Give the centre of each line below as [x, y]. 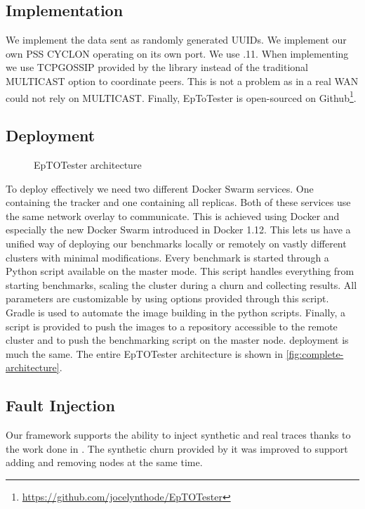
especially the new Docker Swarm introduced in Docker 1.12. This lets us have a [178, 230]
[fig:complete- [315, 353]
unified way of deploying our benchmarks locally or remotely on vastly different [176, 243]
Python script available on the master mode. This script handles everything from [180, 271]
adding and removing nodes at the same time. [104, 462]
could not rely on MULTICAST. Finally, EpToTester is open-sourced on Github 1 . [181, 96]
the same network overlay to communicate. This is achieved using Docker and [173, 215]
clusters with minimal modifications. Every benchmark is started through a [167, 257]
